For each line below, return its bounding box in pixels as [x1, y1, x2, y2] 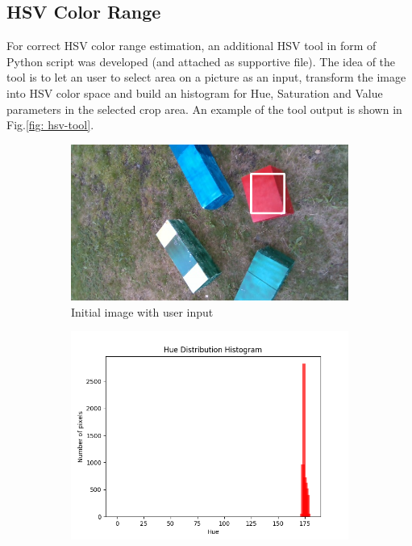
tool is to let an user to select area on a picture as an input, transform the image [6, 69, 406, 86]
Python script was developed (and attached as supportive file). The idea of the [6, 52, 396, 69]
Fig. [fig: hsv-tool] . [6, 116, 94, 133]
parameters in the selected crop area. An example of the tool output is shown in [6, 100, 402, 117]
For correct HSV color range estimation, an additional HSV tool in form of [6, 37, 377, 54]
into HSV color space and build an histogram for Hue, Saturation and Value [6, 84, 383, 101]
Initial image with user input [71, 303, 214, 320]
